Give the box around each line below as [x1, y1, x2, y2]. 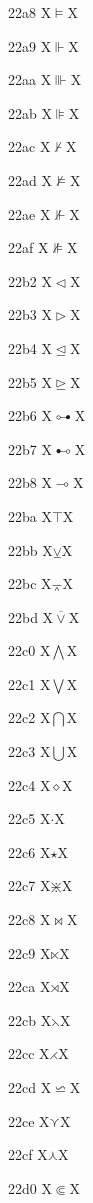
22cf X [8, 1144, 48, 1165]
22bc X [8, 573, 52, 594]
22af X [8, 237, 49, 258]
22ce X [8, 1110, 50, 1131]
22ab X [8, 102, 52, 123]
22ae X [8, 203, 51, 224]
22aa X [8, 69, 52, 90]
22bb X [8, 539, 53, 560]
